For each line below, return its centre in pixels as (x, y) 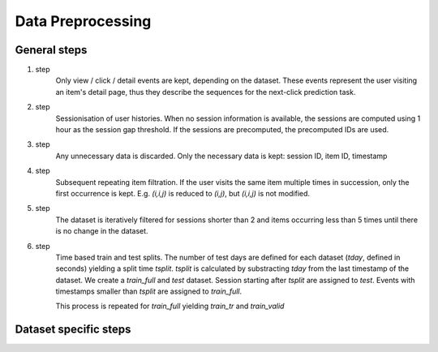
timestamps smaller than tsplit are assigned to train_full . (149, 291)
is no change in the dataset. (102, 231)
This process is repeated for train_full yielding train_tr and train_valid (170, 306)
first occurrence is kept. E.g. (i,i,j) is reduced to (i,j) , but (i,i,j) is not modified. (183, 193)
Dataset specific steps (73, 330)
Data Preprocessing (83, 21)
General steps (51, 50)
